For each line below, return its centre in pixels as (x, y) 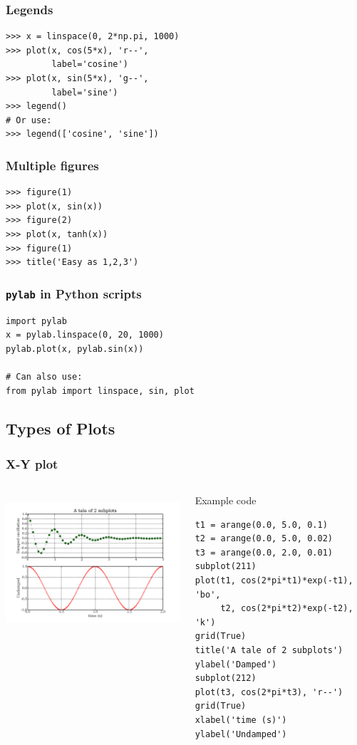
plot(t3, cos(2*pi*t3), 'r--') (269, 692)
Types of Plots (61, 428)
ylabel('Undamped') (241, 734)
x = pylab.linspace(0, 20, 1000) (85, 335)
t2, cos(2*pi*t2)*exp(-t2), (287, 609)
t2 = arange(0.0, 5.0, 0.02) (264, 539)
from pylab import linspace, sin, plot (100, 391)
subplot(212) (226, 678)
